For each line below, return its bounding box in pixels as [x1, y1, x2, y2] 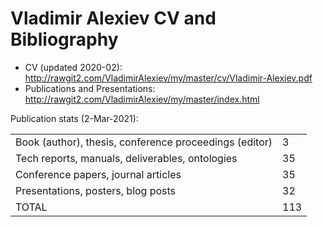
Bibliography [10, 28, 119, 51]
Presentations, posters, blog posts [15, 183, 177, 197]
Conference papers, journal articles [15, 167, 182, 181]
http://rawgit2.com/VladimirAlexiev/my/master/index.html [24, 93, 260, 105]
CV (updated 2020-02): [24, 61, 123, 73]
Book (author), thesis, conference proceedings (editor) [15, 135, 273, 149]
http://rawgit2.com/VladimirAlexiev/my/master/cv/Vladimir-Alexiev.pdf [24, 72, 313, 84]
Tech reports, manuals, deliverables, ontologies [15, 151, 238, 165]
